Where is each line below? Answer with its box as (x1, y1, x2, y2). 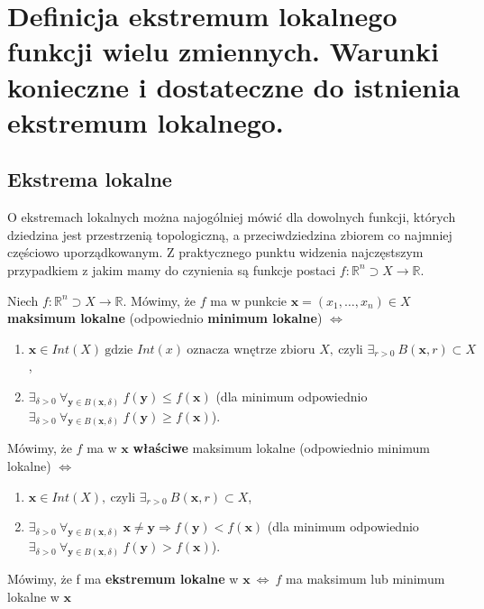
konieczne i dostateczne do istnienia (7, 68, 461, 105)
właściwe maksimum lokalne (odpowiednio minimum (132, 438, 430, 457)
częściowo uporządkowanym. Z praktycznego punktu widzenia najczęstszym (7, 243, 424, 262)
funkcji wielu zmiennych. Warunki (7, 32, 439, 69)
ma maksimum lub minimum (286, 568, 445, 587)
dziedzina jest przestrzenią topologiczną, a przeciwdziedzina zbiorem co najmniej (7, 225, 452, 244)
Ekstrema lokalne (7, 165, 172, 193)
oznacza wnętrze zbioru (187, 343, 315, 356)
